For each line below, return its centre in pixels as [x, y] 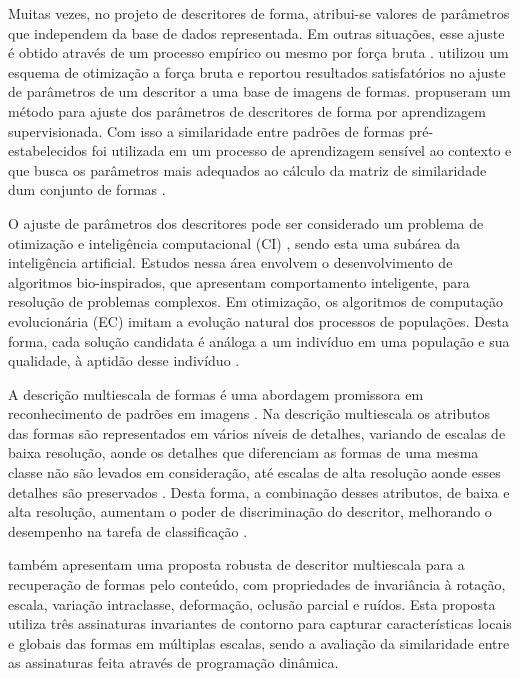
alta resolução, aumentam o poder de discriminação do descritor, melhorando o [250, 511]
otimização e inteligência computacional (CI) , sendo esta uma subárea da [234, 242]
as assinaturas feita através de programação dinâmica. [173, 662]
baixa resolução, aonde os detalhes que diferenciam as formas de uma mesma [243, 452]
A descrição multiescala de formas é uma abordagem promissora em [216, 393]
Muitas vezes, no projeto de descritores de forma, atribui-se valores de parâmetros [259, 13]
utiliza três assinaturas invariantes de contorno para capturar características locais [260, 623]
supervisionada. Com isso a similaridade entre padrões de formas [206, 130]
